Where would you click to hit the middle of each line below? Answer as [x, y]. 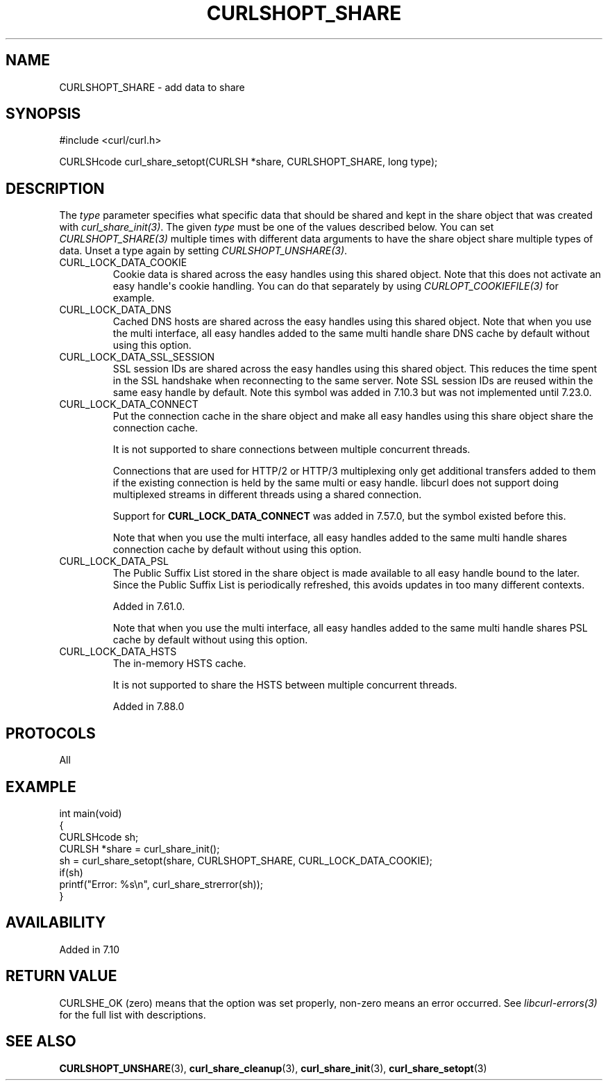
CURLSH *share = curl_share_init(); [140, 848]
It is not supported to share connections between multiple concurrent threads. [292, 450]
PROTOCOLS [51, 733]
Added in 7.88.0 [149, 707]
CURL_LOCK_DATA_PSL [114, 561]
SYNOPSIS [43, 114]
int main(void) [91, 813]
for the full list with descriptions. [133, 1014]
